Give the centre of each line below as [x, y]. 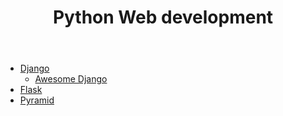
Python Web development [163, 17]
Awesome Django [71, 79]
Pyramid [37, 100]
